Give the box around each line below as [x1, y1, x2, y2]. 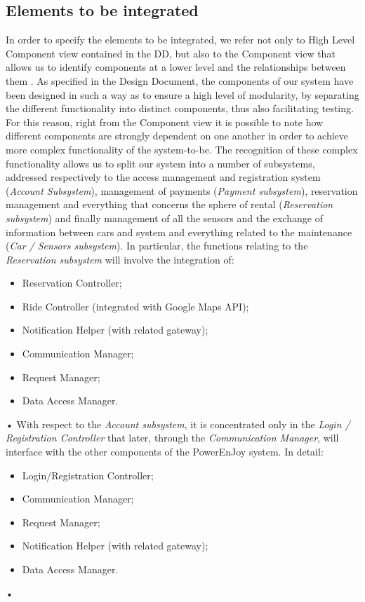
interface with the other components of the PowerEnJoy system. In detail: [6, 444, 324, 459]
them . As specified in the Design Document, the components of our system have [6, 73, 354, 88]
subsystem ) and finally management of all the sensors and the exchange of [6, 210, 323, 225]
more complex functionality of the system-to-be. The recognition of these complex [6, 142, 358, 156]
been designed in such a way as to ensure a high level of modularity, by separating [6, 87, 359, 102]
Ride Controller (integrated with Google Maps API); [22, 299, 249, 313]
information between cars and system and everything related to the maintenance [6, 224, 352, 239]
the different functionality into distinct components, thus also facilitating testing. [6, 101, 354, 116]
